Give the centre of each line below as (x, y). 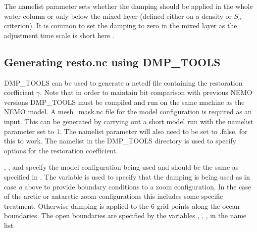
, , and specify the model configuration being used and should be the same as (121, 167)
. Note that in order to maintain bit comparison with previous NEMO (146, 92)
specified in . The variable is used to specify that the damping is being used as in (127, 176)
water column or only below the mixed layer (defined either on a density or (118, 16)
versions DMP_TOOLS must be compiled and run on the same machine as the (124, 102)
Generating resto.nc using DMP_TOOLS (112, 62)
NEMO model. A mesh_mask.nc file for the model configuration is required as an (128, 112)
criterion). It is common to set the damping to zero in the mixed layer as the (121, 25)
